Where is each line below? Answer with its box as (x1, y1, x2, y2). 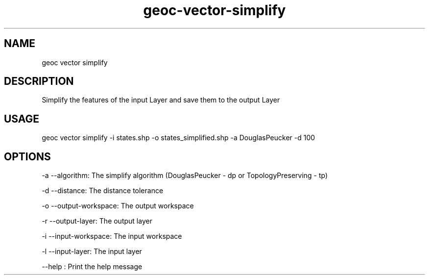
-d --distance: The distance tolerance (42, 186, 164, 195)
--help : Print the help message (42, 262, 143, 271)
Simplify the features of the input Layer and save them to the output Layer (42, 96, 280, 104)
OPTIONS (4, 150, 51, 163)
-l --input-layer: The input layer (42, 247, 142, 256)
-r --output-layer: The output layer (42, 217, 152, 226)
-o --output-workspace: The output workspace (42, 202, 194, 210)
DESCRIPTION (4, 75, 74, 88)
